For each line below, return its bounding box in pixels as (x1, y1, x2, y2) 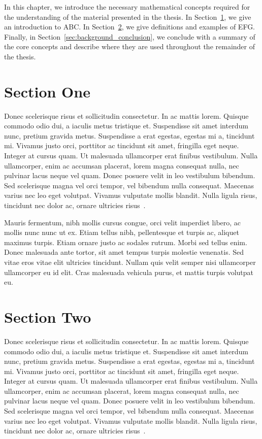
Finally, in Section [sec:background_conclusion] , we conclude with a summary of (4, 31, 255, 42)
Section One (4, 81, 90, 102)
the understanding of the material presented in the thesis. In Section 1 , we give (4, 11, 251, 22)
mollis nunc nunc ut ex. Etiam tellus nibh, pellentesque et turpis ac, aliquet (4, 227, 239, 238)
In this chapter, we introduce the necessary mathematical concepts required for (4, 2, 250, 12)
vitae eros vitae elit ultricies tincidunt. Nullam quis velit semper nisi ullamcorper (4, 257, 256, 267)
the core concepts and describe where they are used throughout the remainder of (4, 41, 255, 52)
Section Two (4, 306, 91, 327)
